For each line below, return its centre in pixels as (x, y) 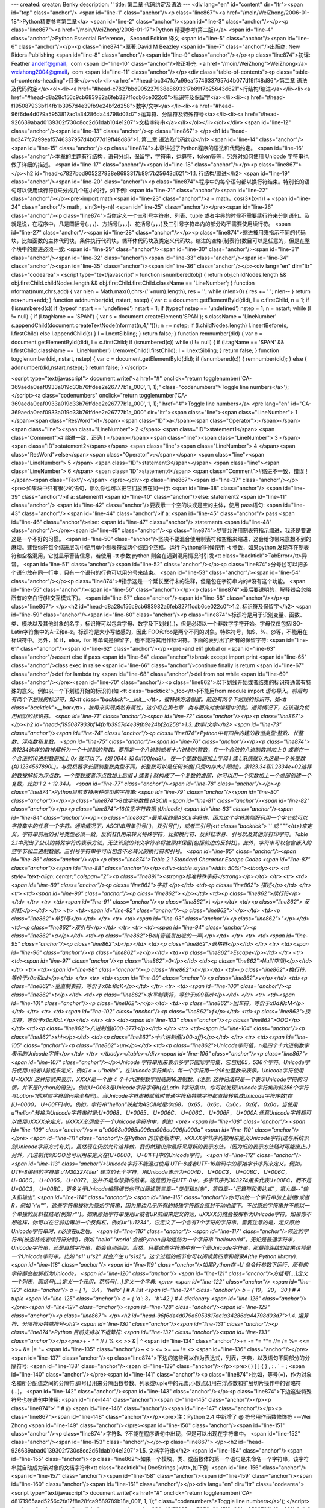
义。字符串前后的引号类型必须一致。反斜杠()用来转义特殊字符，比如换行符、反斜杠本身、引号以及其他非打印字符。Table (159, 834)
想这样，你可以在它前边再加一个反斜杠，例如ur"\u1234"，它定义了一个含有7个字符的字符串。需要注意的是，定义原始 (155, 1223)
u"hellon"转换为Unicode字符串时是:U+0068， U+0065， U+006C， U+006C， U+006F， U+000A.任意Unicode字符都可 (161, 1113)
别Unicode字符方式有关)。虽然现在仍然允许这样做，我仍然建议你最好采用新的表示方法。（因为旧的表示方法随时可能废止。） (161, 1147)
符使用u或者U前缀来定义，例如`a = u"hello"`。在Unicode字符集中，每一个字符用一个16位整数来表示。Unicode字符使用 (157, 1071)
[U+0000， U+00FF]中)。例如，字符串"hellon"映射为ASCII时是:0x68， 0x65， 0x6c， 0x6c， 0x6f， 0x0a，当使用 (154, 1104)
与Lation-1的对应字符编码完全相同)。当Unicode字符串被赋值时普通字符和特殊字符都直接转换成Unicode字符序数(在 (152, 1096)
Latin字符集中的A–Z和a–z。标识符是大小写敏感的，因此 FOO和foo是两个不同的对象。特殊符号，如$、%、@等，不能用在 (159, 632)
